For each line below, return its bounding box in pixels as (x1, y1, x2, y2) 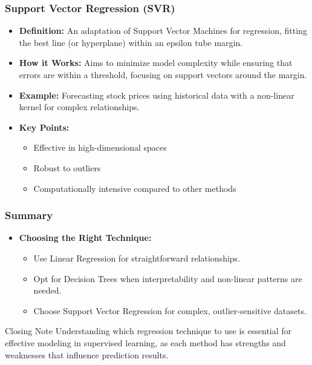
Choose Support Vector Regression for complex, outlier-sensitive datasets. (33, 304, 307, 317)
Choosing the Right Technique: (19, 231, 152, 244)
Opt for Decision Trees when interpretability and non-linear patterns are (33, 272, 302, 284)
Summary (5, 208, 53, 223)
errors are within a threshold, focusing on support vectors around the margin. (19, 68, 307, 81)
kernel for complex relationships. (19, 100, 140, 113)
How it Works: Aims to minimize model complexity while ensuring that (19, 56, 293, 69)
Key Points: (19, 120, 70, 133)
